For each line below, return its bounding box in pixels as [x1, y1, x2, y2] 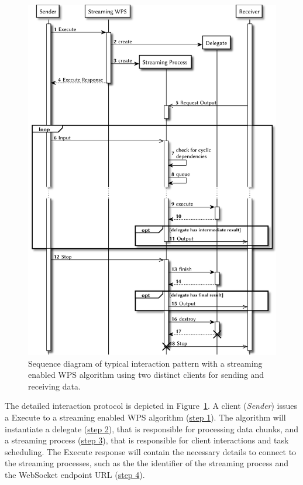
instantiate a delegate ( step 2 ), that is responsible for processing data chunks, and [5, 422, 299, 435]
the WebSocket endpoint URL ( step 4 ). [5, 468, 145, 480]
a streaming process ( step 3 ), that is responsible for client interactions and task [5, 434, 289, 446]
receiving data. [28, 380, 81, 392]
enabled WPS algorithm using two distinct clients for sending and [28, 368, 264, 381]
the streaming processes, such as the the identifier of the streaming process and [5, 457, 289, 469]
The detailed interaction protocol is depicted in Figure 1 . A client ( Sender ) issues [5, 399, 298, 412]
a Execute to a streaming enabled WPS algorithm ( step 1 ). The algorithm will [5, 411, 286, 423]
